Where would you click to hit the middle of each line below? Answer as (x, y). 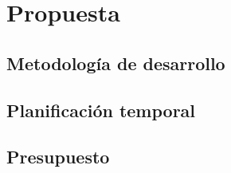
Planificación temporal (101, 110)
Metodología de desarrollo (116, 63)
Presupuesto (58, 157)
